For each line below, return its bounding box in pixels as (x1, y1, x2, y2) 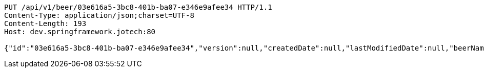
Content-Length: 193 (4, 19, 87, 28)
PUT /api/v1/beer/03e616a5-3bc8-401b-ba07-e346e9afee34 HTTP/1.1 (4, 3, 272, 11)
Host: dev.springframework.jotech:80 (4, 28, 156, 36)
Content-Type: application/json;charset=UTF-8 (4, 11, 194, 19)
